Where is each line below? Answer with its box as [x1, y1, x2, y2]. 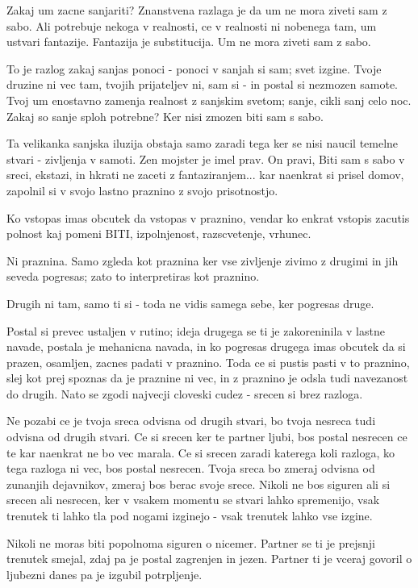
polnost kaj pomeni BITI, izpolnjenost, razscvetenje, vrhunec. [6, 225, 311, 242]
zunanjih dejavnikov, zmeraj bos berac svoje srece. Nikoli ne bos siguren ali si [6, 475, 391, 492]
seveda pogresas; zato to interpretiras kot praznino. [6, 268, 260, 285]
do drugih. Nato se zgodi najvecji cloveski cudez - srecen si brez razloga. [6, 385, 363, 402]
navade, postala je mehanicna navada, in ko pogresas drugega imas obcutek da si [6, 338, 406, 355]
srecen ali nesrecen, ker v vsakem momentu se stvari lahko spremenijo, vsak [6, 491, 380, 508]
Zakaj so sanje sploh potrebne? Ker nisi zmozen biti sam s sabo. [6, 107, 324, 124]
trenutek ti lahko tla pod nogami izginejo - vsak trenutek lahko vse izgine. [6, 507, 373, 524]
